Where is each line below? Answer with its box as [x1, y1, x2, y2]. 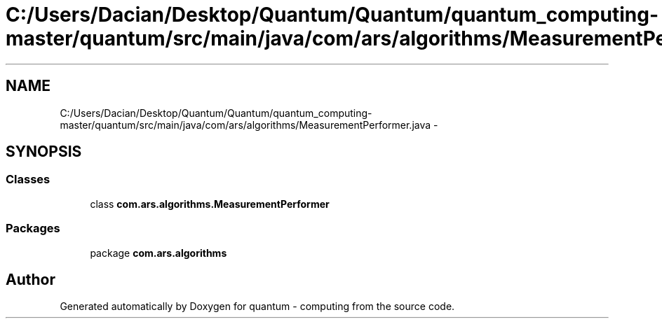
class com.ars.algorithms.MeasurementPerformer [90, 197, 330, 210]
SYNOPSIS [6, 143, 82, 161]
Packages [6, 221, 60, 236]
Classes [6, 172, 50, 187]
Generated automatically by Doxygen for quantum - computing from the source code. [60, 300, 455, 313]
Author [6, 270, 55, 288]
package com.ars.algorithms [90, 246, 227, 259]
